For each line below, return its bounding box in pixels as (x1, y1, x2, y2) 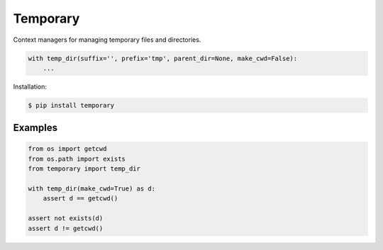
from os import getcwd (28, 145, 107, 153)
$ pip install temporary (28, 101, 115, 109)
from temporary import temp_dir (28, 165, 141, 173)
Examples (13, 122, 58, 134)
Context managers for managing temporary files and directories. (13, 35, 201, 44)
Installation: (13, 82, 48, 91)
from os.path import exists (28, 154, 126, 163)
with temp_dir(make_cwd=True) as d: (28, 185, 156, 193)
